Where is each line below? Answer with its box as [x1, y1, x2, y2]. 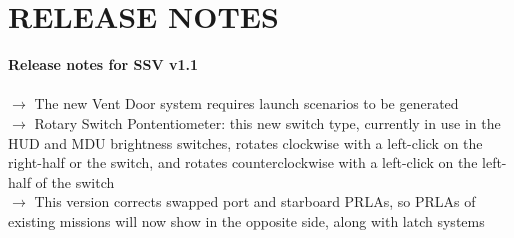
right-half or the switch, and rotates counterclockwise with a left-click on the [8, 152, 478, 173]
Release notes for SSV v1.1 [8, 54, 199, 75]
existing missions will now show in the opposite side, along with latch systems [8, 210, 485, 231]
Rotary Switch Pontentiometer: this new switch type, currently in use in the [34, 112, 501, 133]
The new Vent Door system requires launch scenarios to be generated [34, 93, 459, 114]
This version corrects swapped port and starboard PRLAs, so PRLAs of [34, 191, 476, 212]
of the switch [35, 171, 115, 192]
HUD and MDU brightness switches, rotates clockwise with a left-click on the [8, 132, 483, 153]
